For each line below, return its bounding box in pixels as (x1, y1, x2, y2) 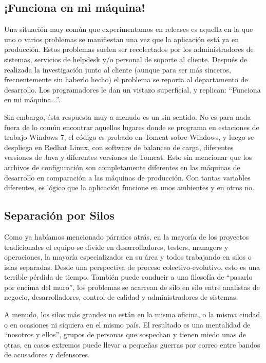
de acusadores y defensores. (4, 349, 90, 360)
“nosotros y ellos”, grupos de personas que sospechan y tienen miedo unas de (4, 329, 246, 340)
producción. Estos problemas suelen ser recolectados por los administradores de (4, 44, 254, 55)
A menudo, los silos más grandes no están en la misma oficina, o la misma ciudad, (4, 309, 262, 320)
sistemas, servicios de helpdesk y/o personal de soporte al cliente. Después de (4, 53, 248, 64)
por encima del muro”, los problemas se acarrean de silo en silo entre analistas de (4, 281, 260, 292)
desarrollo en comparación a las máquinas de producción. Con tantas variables (4, 172, 251, 183)
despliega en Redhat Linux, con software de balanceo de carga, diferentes (4, 141, 234, 152)
